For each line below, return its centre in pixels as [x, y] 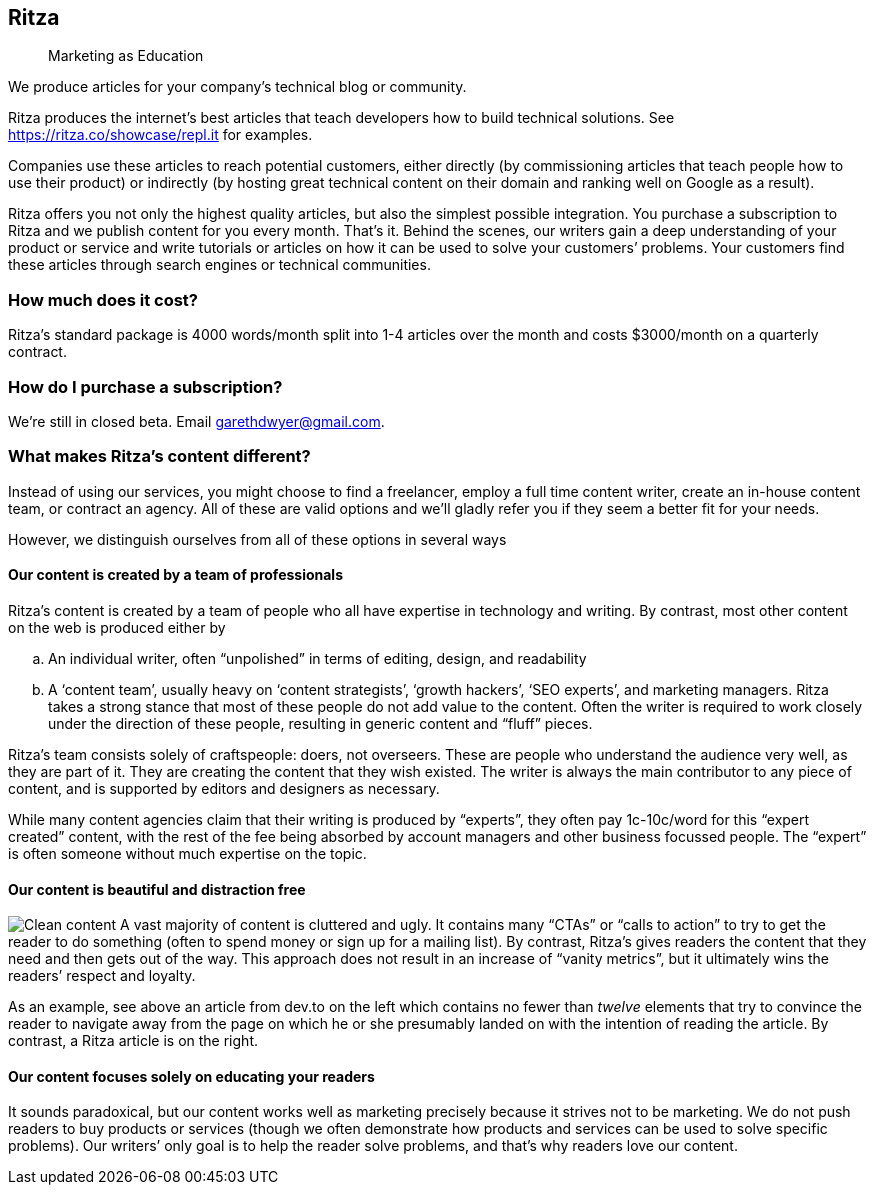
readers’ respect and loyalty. [102, 976]
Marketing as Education [126, 56]
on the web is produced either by [117, 627]
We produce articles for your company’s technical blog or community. [237, 87]
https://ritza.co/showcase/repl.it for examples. [160, 135]
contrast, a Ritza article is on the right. [133, 1041]
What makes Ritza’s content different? [159, 456]
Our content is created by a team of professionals [176, 575]
